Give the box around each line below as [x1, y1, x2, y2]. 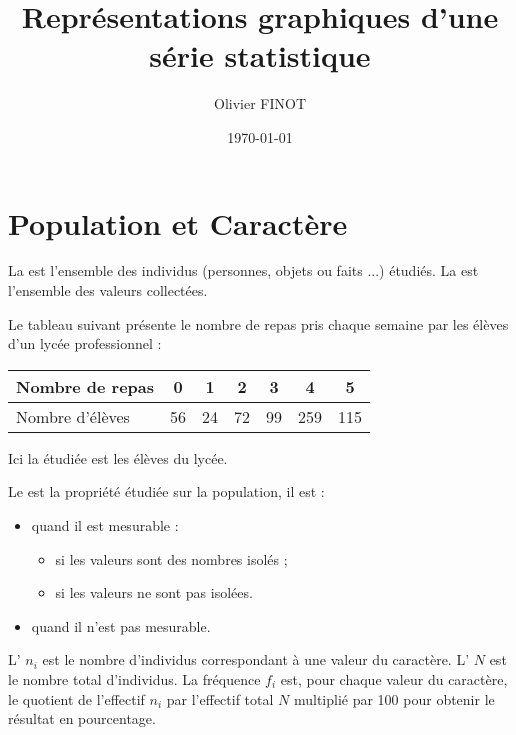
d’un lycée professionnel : [8, 333, 162, 354]
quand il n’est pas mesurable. [31, 615, 211, 636]
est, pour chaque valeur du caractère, [280, 668, 508, 689]
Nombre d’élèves [16, 404, 130, 428]
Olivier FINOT [213, 93, 307, 114]
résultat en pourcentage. [8, 708, 156, 729]
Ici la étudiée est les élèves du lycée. [8, 447, 228, 468]
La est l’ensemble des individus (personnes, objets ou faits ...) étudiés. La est [8, 260, 479, 281]
